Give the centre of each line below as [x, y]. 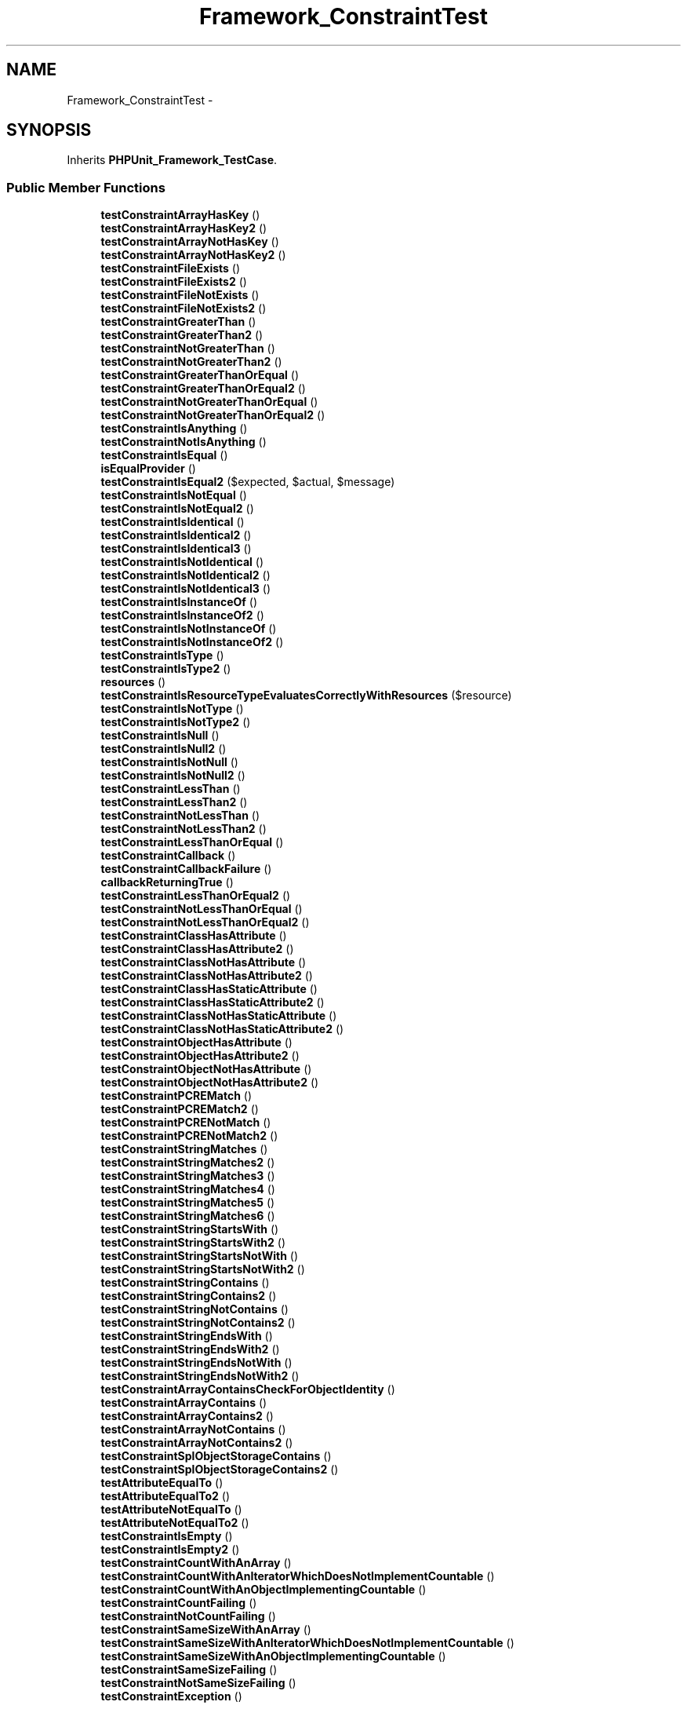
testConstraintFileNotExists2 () [184, 309]
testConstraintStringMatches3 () [188, 1176]
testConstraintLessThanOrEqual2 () [196, 896]
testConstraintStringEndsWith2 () [190, 1349]
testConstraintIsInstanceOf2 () [182, 615]
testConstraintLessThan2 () [174, 802]
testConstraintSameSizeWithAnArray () [206, 1630]
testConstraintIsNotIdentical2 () [185, 575]
